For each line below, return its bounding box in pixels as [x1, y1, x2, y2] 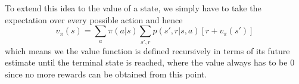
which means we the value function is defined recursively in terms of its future [5, 44, 290, 57]
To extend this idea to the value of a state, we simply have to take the [5, 2, 261, 14]
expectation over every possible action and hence [5, 13, 183, 26]
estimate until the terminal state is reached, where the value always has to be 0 [5, 56, 295, 69]
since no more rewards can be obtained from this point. [5, 67, 207, 80]
